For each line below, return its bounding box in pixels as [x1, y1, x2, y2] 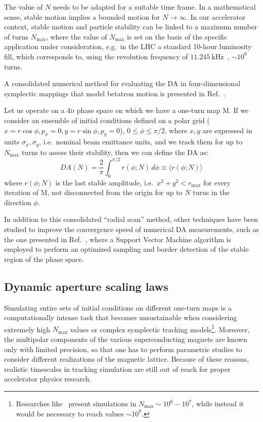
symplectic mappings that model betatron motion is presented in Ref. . [4, 88, 226, 98]
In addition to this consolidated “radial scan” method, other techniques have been [4, 214, 258, 224]
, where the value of [46, 31, 107, 42]
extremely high [4, 324, 51, 334]
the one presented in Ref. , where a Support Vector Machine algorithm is [4, 234, 231, 244]
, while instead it [192, 398, 244, 409]
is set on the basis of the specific [127, 31, 227, 42]
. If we [229, 105, 249, 116]
